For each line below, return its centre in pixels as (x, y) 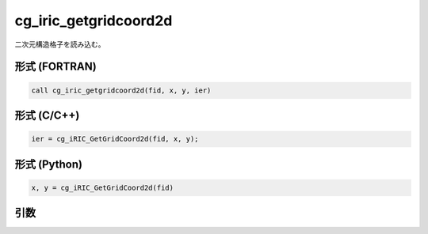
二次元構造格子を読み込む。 (60, 44)
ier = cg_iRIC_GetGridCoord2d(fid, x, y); (115, 139)
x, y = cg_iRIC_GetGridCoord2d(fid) (103, 187)
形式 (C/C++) (47, 115)
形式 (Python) (49, 164)
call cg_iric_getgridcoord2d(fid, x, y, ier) (121, 90)
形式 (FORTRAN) (55, 67)
